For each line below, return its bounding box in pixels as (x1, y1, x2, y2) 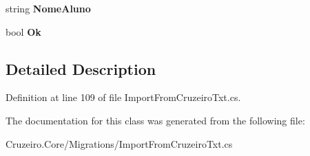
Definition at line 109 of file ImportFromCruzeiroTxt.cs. (6, 90, 241, 104)
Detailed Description (6, 58, 156, 79)
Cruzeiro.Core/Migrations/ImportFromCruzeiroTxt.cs (6, 136, 233, 151)
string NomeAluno (6, 1, 91, 15)
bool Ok (6, 24, 41, 38)
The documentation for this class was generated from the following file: (6, 113, 305, 127)
